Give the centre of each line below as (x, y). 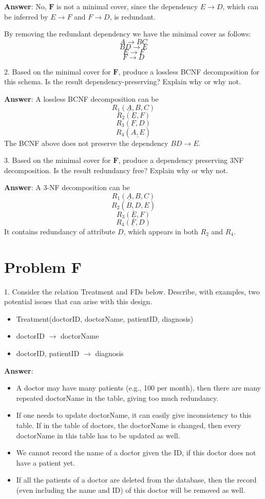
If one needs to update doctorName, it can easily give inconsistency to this (134, 415)
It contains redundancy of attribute (60, 231)
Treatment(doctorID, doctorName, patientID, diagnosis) (105, 318)
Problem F (43, 266)
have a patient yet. (46, 462)
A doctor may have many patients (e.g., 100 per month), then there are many (139, 388)
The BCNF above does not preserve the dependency (86, 143)
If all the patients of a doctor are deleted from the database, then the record (136, 480)
